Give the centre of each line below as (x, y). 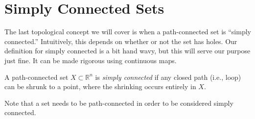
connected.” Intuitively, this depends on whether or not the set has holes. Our (121, 41)
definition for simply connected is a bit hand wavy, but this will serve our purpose (127, 51)
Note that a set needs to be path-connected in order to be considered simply (119, 103)
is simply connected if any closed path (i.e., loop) (168, 77)
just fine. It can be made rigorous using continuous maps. (91, 60)
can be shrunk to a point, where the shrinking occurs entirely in (100, 86)
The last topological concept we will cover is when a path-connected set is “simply (128, 32)
